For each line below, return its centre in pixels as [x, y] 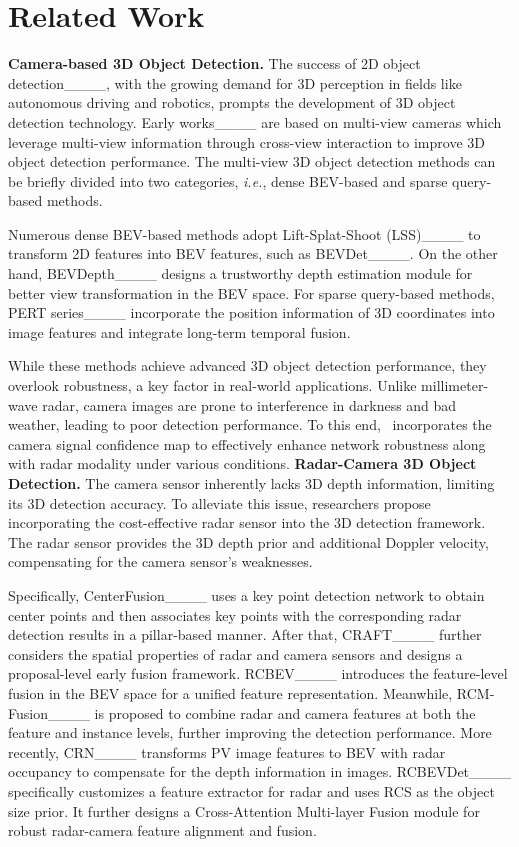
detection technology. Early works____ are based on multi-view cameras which [255, 121]
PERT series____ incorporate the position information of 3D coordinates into [251, 312]
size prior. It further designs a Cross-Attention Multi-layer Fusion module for [244, 810]
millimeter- [455, 385]
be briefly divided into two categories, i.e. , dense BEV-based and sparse [228, 180]
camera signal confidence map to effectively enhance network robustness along [247, 443]
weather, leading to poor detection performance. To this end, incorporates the [250, 424]
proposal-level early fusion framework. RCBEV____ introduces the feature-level [258, 673]
